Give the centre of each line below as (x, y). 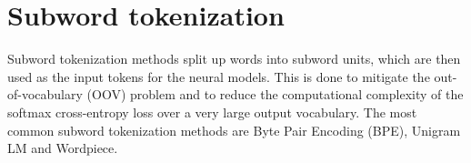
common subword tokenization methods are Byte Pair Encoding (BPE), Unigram (234, 130)
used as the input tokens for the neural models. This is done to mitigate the (219, 76)
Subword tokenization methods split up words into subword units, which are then (234, 59)
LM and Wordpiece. (63, 148)
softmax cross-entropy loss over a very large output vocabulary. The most (212, 112)
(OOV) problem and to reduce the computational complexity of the (275, 94)
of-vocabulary (45, 94)
